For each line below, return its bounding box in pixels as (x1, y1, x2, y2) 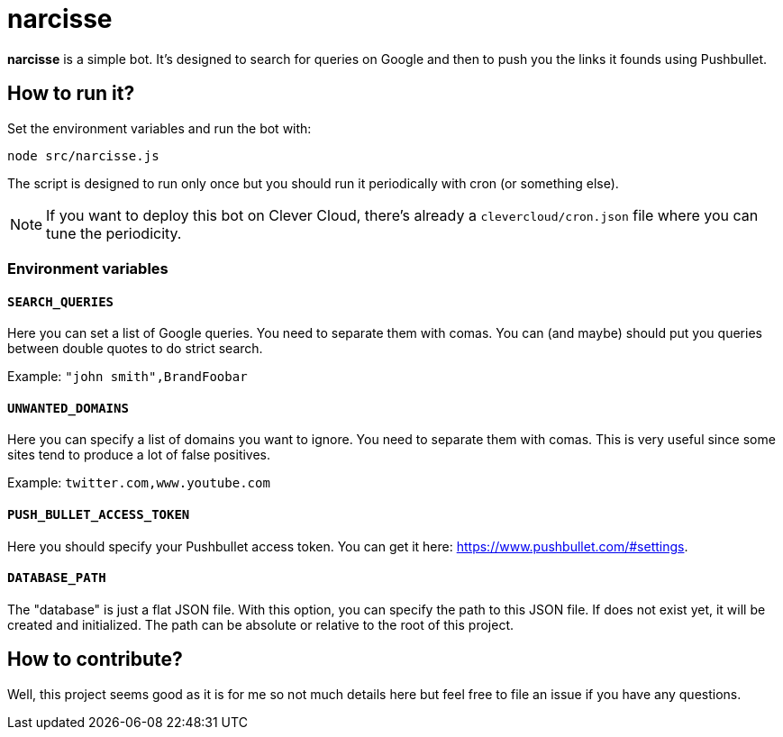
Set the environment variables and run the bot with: (7, 120, 312, 136)
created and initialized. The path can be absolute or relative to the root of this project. (7, 616, 514, 632)
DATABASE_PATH (7, 570, 106, 586)
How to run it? (7, 82, 135, 105)
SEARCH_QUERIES (7, 294, 114, 309)
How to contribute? (7, 648, 183, 671)
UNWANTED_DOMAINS (7, 400, 129, 415)
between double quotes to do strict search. (7, 341, 263, 357)
